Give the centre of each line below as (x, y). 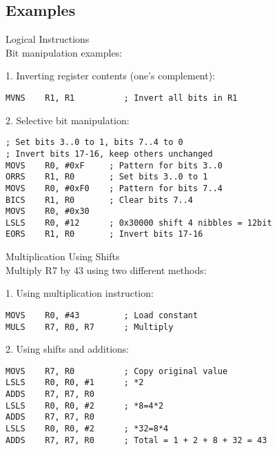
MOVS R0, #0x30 (48, 212)
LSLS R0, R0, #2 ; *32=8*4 (87, 429)
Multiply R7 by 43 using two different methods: (106, 270)
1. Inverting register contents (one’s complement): (111, 76)
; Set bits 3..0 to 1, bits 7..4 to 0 (94, 143)
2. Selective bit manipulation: (68, 120)
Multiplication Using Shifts (63, 256)
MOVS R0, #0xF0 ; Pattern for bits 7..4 (114, 188)
